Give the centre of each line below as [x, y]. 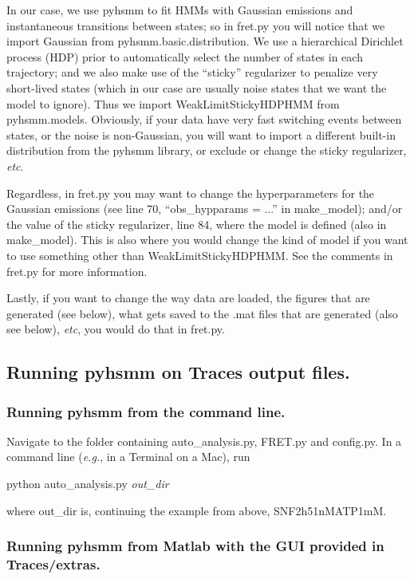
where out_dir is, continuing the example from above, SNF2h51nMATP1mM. [197, 510]
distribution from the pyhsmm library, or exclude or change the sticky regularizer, [207, 150]
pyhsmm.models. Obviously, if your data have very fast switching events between [204, 119]
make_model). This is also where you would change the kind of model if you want [207, 240]
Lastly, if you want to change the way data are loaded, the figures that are [188, 298]
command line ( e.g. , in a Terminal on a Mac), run [128, 457]
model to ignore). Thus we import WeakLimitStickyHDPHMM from [173, 103]
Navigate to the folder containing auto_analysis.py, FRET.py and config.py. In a [204, 441]
